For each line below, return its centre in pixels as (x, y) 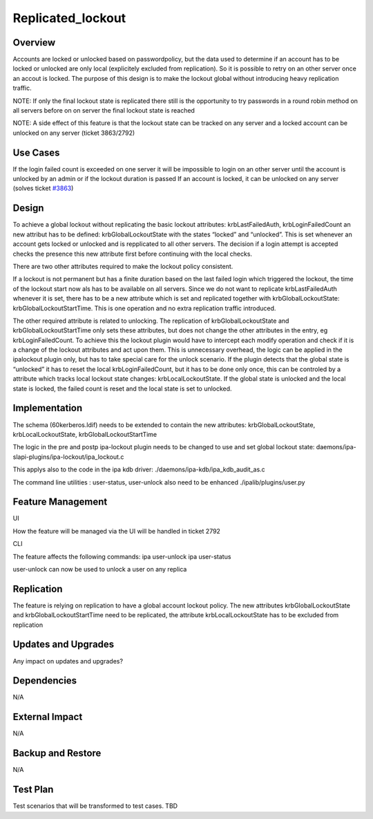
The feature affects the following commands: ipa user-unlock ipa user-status (122, 556)
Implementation (48, 408)
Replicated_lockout (69, 18)
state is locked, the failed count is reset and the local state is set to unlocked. (122, 388)
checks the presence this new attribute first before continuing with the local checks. (132, 254)
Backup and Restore (57, 753)
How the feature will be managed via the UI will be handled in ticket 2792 (117, 531)
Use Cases (36, 152)
